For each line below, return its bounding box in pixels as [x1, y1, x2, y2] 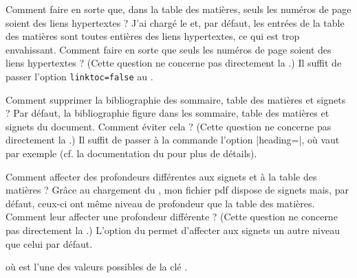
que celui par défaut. [6, 236, 93, 251]
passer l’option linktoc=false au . [6, 69, 153, 83]
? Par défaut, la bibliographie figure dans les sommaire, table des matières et [6, 106, 329, 120]
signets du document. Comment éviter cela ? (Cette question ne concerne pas [6, 119, 332, 133]
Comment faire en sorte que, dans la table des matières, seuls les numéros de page [6, 2, 351, 16]
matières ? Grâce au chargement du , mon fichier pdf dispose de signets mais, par [6, 183, 349, 197]
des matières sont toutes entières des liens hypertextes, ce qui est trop [6, 29, 300, 43]
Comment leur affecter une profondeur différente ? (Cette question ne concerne [6, 209, 338, 224]
